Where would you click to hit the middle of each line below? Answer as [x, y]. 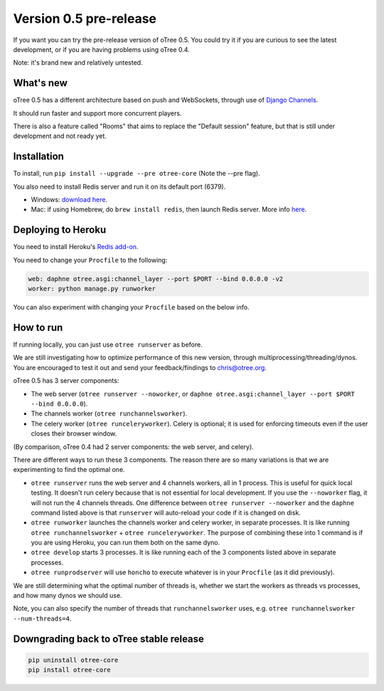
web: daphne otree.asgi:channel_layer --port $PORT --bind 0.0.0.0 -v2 [156, 279]
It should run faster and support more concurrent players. [97, 113]
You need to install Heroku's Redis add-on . [76, 247]
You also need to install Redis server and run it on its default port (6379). [119, 186]
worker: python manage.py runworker [92, 289]
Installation [38, 157]
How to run [38, 327]
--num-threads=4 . [42, 618]
